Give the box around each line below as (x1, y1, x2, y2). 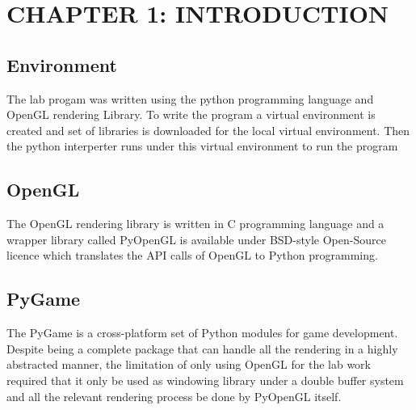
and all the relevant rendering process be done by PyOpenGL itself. (6, 387, 342, 404)
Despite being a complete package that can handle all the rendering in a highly (6, 340, 398, 357)
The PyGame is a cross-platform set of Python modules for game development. (6, 324, 398, 341)
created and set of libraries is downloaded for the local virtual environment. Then (6, 121, 410, 138)
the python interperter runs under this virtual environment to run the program (6, 137, 398, 154)
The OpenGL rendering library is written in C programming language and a (6, 215, 384, 232)
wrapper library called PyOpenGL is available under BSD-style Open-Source (6, 230, 386, 247)
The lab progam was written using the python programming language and (6, 90, 374, 107)
